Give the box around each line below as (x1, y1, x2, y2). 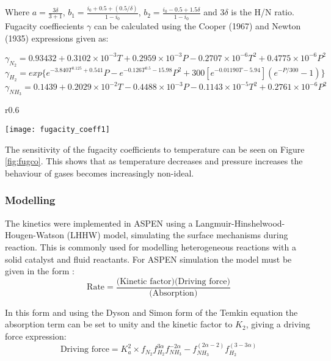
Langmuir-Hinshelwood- (195, 216, 285, 229)
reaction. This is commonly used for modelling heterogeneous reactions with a (5, 240, 296, 253)
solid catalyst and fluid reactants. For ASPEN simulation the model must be (5, 252, 292, 265)
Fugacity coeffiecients (5, 20, 84, 32)
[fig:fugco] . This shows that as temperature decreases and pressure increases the (5, 155, 303, 167)
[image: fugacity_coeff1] (5, 125, 110, 134)
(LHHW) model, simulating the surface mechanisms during (67, 228, 288, 241)
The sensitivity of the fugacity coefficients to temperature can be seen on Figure (5, 142, 305, 155)
